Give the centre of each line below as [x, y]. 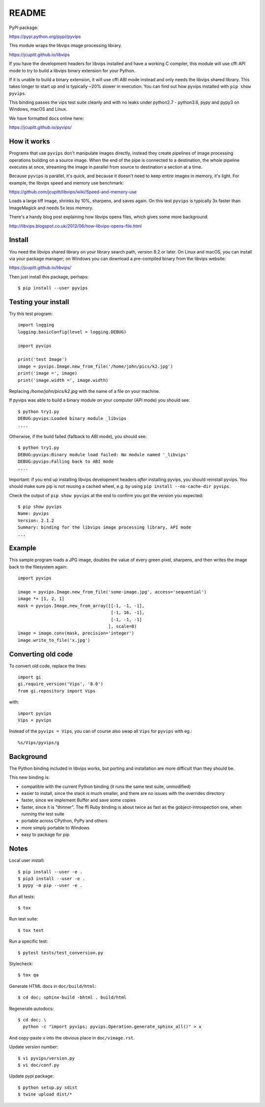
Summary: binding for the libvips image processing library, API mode [105, 527]
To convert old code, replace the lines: [48, 666]
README [27, 13]
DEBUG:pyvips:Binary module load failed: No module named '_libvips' [103, 455]
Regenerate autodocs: [31, 1009]
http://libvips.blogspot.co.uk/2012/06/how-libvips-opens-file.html [75, 226]
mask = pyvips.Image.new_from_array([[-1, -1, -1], [81, 606]
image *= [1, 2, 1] [41, 599]
